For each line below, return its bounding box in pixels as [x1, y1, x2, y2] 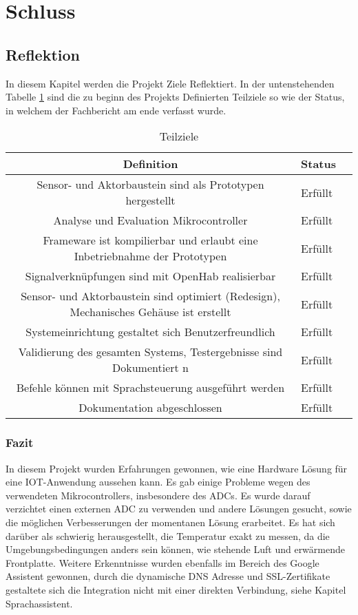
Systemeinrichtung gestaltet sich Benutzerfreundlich [25, 324, 275, 340]
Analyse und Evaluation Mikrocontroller [53, 212, 248, 229]
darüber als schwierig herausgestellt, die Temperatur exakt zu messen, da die [6, 528, 330, 543]
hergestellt [125, 192, 176, 209]
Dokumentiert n [112, 359, 189, 376]
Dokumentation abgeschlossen [78, 399, 222, 416]
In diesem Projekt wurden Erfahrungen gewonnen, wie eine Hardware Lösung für [6, 461, 348, 475]
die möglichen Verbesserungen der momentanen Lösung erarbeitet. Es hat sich [6, 514, 335, 529]
